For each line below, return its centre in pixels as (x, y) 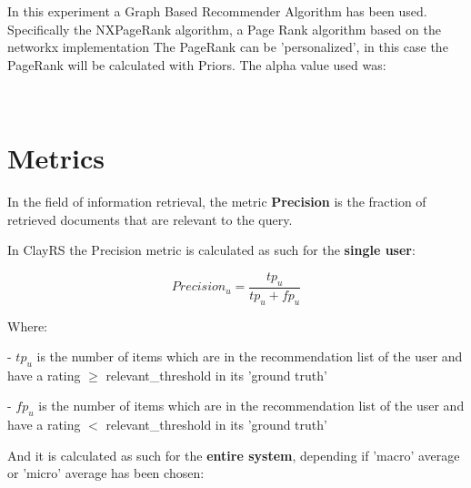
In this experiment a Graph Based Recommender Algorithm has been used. (217, 11)
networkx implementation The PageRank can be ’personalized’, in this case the (228, 47)
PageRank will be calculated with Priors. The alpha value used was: (197, 64)
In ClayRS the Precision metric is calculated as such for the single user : (211, 250)
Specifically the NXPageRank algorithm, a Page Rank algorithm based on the (224, 29)
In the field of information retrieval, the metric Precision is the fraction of (217, 202)
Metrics (56, 158)
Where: (27, 325)
